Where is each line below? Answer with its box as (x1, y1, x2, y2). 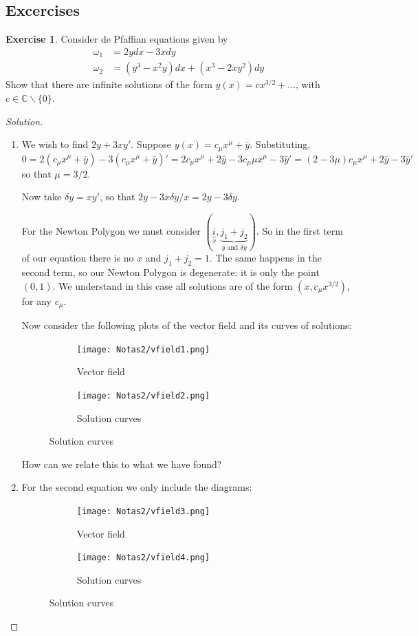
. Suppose (131, 137, 172, 151)
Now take (21, 189, 62, 204)
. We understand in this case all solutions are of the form (52, 278, 293, 293)
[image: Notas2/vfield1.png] (76, 344, 210, 354)
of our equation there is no (21, 251, 134, 265)
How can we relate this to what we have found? (21, 456, 222, 471)
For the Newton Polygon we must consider (21, 224, 201, 237)
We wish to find (21, 137, 89, 151)
